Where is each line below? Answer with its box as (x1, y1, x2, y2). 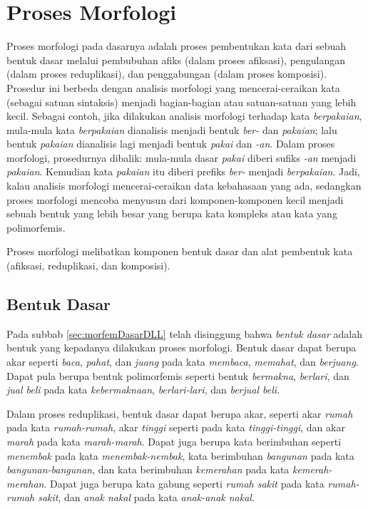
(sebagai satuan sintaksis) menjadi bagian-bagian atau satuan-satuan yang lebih (6, 94, 357, 109)
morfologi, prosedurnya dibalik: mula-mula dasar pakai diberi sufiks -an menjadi (6, 150, 357, 165)
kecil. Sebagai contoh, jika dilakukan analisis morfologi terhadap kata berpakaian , (6, 108, 362, 123)
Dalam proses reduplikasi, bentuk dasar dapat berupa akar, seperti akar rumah (6, 406, 353, 421)
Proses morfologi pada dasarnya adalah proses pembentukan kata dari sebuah (6, 38, 347, 53)
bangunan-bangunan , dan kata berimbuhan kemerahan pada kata (6, 462, 290, 477)
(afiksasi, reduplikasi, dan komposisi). (6, 258, 170, 273)
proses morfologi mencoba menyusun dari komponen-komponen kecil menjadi (6, 192, 344, 207)
